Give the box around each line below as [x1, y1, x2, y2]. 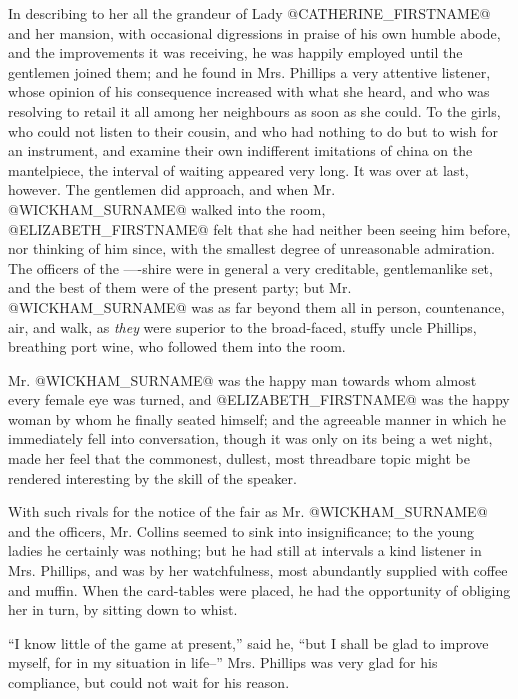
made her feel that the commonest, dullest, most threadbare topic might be [8, 448, 470, 469]
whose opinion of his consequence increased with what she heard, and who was [8, 81, 490, 102]
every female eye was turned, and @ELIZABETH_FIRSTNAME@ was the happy [8, 389, 510, 410]
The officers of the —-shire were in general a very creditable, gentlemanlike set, [8, 257, 493, 278]
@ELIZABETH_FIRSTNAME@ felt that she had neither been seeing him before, [8, 218, 511, 239]
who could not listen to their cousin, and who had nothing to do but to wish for [8, 120, 498, 141]
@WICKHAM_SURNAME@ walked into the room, [8, 198, 326, 219]
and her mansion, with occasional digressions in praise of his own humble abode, [8, 22, 501, 43]
